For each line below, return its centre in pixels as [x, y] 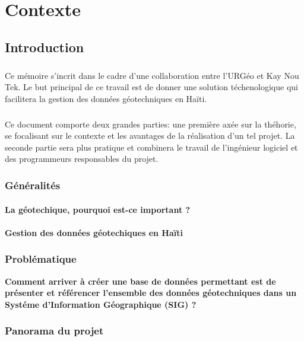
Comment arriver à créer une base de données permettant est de [140, 281]
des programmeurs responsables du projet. [82, 159]
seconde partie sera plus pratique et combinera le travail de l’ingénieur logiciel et [151, 147]
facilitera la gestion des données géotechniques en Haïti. [106, 98]
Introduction [45, 47]
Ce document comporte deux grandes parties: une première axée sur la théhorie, [151, 124]
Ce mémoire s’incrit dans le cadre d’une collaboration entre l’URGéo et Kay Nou [152, 75]
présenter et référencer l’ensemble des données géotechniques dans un [151, 293]
